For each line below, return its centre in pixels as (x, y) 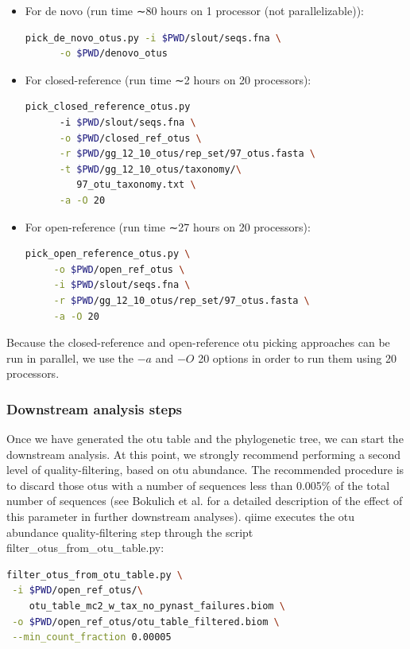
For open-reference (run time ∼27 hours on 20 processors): (168, 226)
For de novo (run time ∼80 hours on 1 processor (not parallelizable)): (194, 10)
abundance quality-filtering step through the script (130, 532)
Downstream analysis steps (95, 408)
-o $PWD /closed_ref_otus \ (130, 138)
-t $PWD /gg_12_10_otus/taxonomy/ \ (150, 169)
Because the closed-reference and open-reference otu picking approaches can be (198, 342)
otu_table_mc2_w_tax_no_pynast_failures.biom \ (157, 606)
